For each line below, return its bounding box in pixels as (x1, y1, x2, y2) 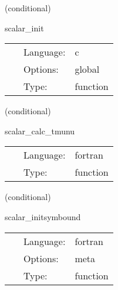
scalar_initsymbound (5, 210, 81, 223)
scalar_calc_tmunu (5, 124, 75, 137)
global (75, 62, 100, 76)
